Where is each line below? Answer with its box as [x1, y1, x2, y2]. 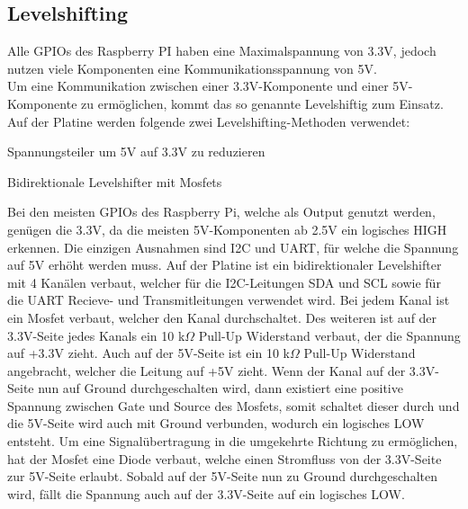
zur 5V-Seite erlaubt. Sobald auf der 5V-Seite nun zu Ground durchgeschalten [7, 467, 437, 486]
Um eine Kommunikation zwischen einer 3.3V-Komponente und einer [7, 76, 389, 95]
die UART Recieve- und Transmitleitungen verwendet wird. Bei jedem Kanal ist [7, 290, 450, 309]
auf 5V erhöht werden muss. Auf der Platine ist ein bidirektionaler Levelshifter [7, 255, 442, 274]
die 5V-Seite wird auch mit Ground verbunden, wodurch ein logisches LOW [7, 414, 425, 433]
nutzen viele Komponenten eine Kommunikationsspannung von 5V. [7, 58, 377, 77]
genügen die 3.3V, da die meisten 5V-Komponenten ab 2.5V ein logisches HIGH [7, 219, 447, 238]
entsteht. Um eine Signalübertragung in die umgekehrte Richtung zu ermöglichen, [7, 432, 458, 451]
